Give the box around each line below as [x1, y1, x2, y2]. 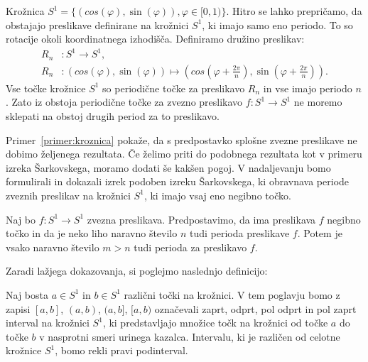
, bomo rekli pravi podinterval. [55, 343, 188, 358]
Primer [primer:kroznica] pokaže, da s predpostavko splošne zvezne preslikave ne [6, 132, 357, 147]
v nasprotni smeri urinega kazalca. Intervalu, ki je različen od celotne [39, 329, 340, 344]
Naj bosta [6, 287, 48, 302]
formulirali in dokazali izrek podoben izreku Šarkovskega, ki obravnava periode [6, 174, 350, 189]
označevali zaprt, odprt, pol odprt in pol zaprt [154, 301, 357, 316]
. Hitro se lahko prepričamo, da [226, 4, 362, 18]
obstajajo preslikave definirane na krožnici [6, 17, 189, 32]
